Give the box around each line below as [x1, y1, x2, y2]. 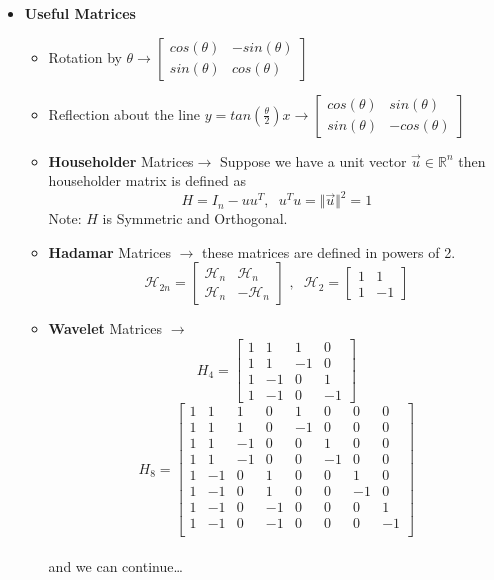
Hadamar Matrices [48, 241, 171, 262]
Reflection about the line [48, 103, 201, 124]
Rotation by [48, 46, 122, 67]
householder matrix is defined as [48, 170, 247, 191]
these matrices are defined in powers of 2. [202, 241, 456, 262]
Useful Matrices [24, 3, 136, 23]
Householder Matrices [48, 150, 194, 171]
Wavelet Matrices [48, 318, 163, 339]
